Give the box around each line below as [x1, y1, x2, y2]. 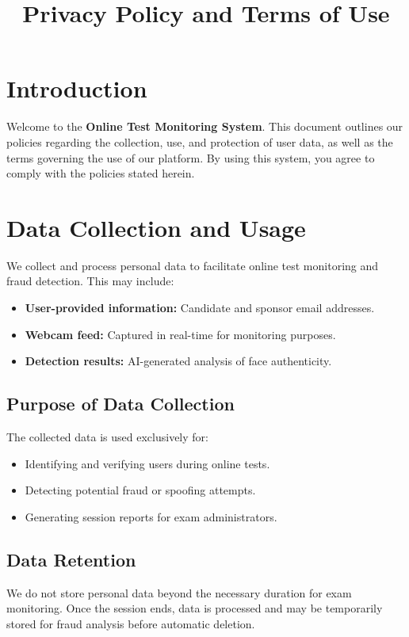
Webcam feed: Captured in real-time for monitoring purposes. [25, 326, 336, 342]
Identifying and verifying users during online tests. [25, 455, 270, 471]
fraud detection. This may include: [6, 273, 174, 289]
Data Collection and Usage [6, 211, 306, 243]
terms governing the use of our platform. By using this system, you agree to [6, 149, 375, 166]
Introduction [6, 72, 147, 105]
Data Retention [6, 547, 136, 571]
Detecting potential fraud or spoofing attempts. [25, 482, 256, 498]
